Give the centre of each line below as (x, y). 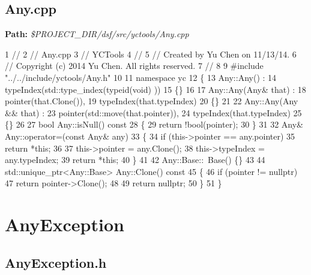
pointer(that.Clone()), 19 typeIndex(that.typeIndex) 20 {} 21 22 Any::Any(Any (152, 101)
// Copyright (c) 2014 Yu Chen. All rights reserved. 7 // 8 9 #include (134, 66)
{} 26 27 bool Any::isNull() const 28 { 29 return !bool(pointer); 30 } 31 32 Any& (154, 124)
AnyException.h (56, 262)
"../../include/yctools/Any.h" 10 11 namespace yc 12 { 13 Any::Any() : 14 (141, 77)
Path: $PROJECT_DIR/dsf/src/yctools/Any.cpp (97, 34)
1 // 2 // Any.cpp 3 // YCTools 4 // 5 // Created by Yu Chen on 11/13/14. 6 (151, 54)
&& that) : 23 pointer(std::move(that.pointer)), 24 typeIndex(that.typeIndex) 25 (153, 112)
